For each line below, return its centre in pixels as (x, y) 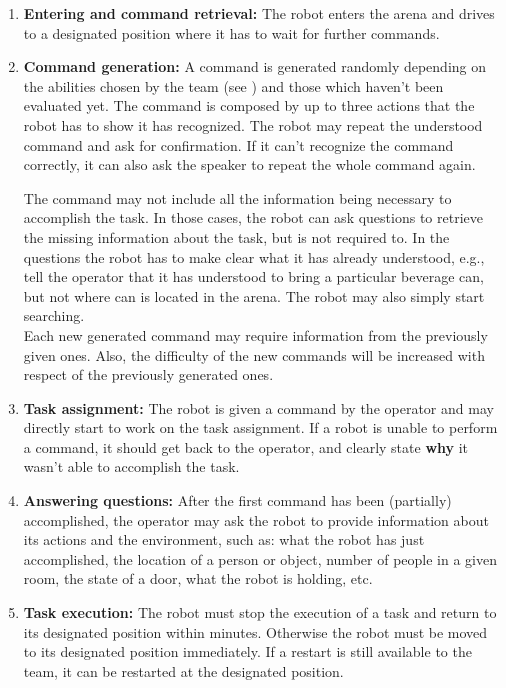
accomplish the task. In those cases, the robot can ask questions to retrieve (253, 217)
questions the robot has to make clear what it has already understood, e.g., (254, 256)
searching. (54, 315)
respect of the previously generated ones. (148, 374)
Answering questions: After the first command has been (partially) (237, 500)
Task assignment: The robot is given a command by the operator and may (258, 407)
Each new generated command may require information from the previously (255, 334)
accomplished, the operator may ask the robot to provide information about (256, 519)
